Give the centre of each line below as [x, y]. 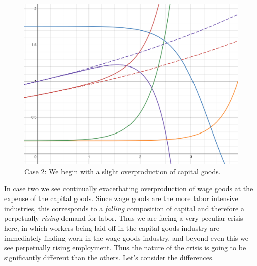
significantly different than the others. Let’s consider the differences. [109, 257]
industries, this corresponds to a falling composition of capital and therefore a [124, 208]
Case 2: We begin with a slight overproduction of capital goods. [122, 171]
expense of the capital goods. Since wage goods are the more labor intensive [121, 198]
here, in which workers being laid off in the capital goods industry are [112, 227]
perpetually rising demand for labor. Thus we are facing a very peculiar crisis [124, 218]
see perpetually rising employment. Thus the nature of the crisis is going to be [125, 248]
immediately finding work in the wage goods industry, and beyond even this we [126, 238]
